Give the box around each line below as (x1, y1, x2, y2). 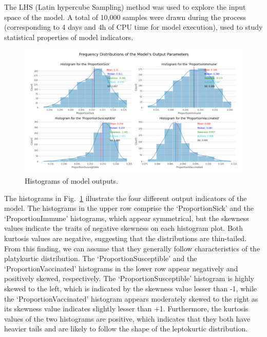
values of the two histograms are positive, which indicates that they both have (4, 313, 251, 324)
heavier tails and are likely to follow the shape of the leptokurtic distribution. (4, 323, 248, 334)
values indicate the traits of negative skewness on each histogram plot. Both (4, 223, 243, 233)
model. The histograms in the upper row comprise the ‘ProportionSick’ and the (4, 203, 254, 213)
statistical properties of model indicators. (4, 31, 133, 42)
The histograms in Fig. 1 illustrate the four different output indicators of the (4, 192, 247, 203)
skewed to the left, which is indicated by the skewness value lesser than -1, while (4, 283, 257, 293)
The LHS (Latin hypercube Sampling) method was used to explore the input (4, 2, 246, 12)
